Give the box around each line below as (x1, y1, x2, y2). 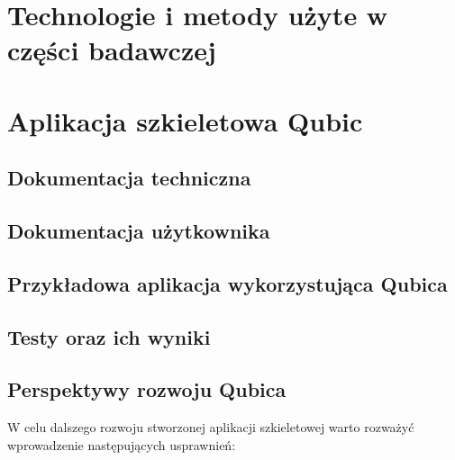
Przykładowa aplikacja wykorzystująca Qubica (7, 269, 448, 297)
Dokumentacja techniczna (7, 164, 251, 192)
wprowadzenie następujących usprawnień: (7, 435, 236, 454)
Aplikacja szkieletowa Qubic (7, 102, 363, 139)
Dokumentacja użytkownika (7, 217, 270, 245)
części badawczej (7, 32, 216, 68)
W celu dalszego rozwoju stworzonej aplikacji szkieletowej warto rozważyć (7, 418, 414, 437)
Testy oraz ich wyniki (7, 322, 211, 350)
